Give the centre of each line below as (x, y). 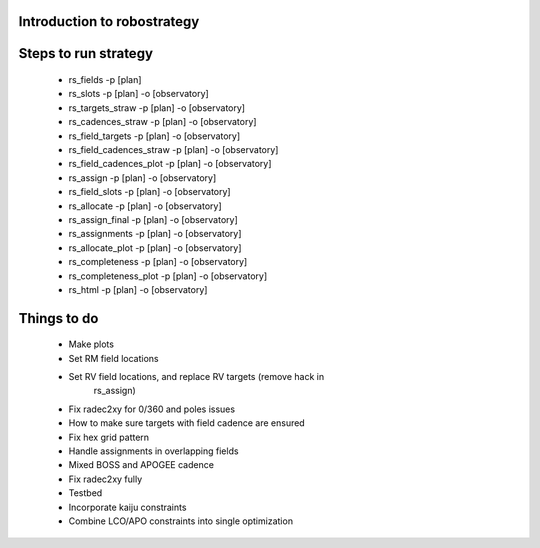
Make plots (91, 344)
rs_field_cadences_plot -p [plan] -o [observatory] (170, 164)
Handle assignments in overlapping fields (153, 451)
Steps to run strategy (86, 53)
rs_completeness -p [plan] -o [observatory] (158, 262)
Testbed (85, 493)
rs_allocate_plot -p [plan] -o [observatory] (155, 247)
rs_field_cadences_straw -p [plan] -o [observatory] (173, 149)
